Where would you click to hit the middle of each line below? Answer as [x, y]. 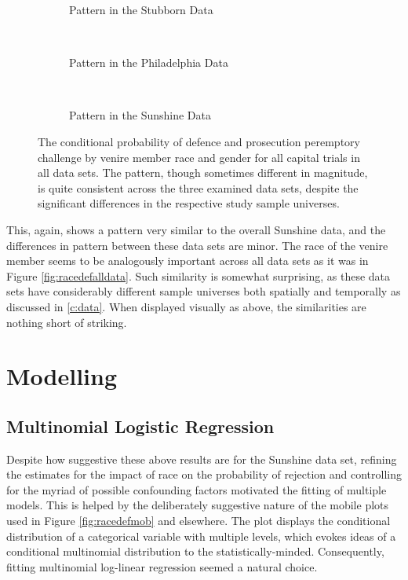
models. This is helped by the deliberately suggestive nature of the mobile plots [198, 505]
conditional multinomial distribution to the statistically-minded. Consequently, [195, 551]
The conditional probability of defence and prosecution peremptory [199, 141]
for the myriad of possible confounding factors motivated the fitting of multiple [197, 489]
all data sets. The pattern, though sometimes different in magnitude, [203, 173]
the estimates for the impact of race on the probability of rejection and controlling [204, 474]
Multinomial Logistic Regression [140, 426]
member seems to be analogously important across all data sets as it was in [188, 261]
